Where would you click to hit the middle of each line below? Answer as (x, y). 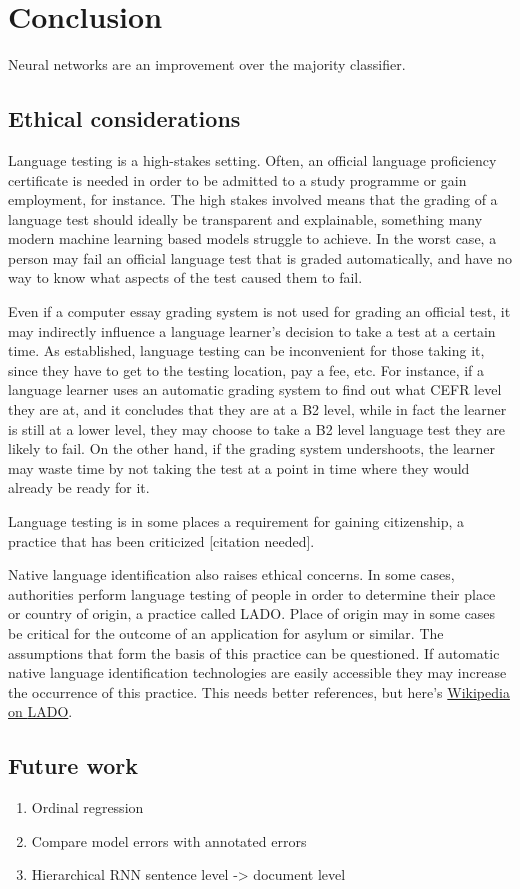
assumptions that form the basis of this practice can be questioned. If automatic (254, 652)
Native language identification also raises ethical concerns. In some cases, (231, 574)
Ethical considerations (124, 118)
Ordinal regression (87, 807)
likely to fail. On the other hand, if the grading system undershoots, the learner (252, 448)
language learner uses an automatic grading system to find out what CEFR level (255, 389)
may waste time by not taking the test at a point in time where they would (239, 467)
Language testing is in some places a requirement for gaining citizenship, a (236, 521)
